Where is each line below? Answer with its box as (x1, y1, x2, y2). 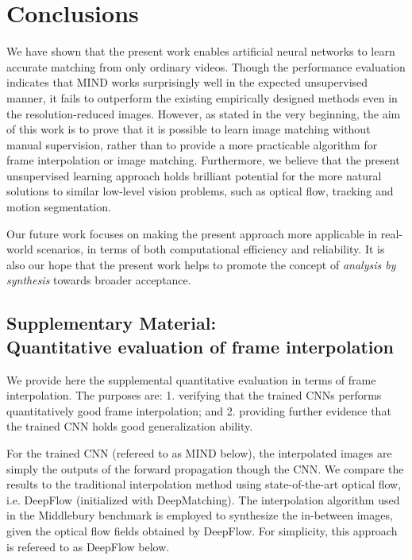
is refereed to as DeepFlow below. (6, 538, 170, 554)
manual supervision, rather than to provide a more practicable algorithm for (6, 136, 378, 153)
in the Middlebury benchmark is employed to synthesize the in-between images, (6, 507, 393, 523)
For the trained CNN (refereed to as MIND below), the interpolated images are (6, 445, 392, 461)
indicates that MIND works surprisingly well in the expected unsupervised (6, 74, 368, 91)
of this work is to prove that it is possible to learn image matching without (6, 121, 371, 137)
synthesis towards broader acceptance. (6, 272, 191, 288)
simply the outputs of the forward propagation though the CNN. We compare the (6, 460, 404, 477)
